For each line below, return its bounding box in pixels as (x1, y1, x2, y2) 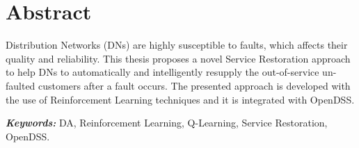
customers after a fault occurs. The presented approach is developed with (38, 78, 351, 92)
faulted (6, 78, 35, 92)
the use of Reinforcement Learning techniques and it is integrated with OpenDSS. (6, 92, 355, 106)
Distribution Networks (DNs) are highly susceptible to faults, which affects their (6, 38, 348, 52)
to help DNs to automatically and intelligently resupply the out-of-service (6, 65, 319, 79)
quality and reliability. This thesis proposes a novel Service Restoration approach (6, 51, 351, 65)
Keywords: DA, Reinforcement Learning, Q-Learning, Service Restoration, (6, 115, 328, 130)
